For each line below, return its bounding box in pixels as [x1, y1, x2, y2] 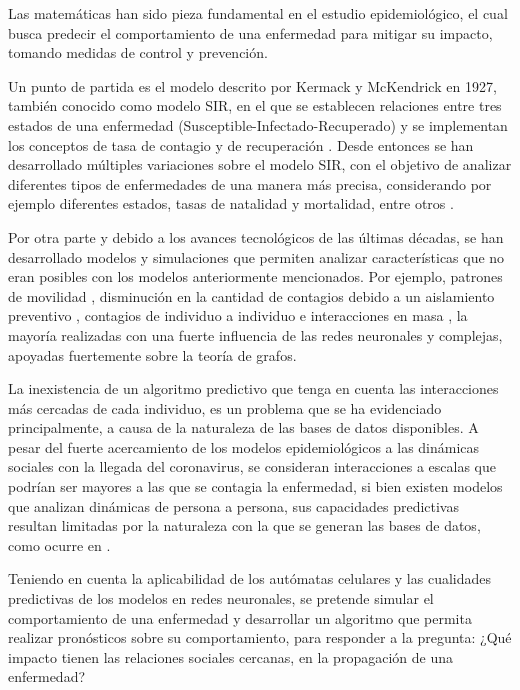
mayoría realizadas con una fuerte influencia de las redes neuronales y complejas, [8, 324, 503, 345]
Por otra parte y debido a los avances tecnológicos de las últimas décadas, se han [8, 226, 504, 247]
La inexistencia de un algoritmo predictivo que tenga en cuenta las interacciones [8, 378, 499, 399]
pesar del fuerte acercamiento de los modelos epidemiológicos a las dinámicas [8, 436, 480, 457]
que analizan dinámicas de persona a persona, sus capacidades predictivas [8, 495, 459, 516]
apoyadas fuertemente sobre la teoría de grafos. [8, 344, 297, 365]
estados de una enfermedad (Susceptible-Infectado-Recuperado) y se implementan [8, 114, 508, 135]
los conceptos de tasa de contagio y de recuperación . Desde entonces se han [8, 134, 474, 155]
